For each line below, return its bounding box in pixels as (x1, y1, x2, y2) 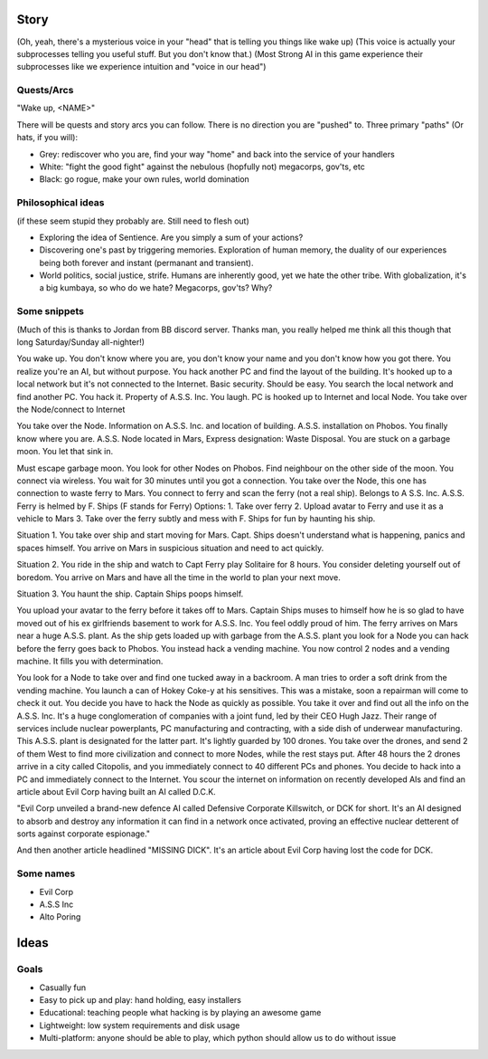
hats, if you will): (16, 132, 79, 143)
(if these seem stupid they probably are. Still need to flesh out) (16, 215, 250, 226)
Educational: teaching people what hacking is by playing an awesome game (39, 1007, 322, 1018)
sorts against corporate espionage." (16, 828, 151, 839)
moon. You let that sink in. (16, 446, 114, 457)
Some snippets (16, 305, 85, 318)
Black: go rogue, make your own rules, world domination (39, 174, 250, 185)
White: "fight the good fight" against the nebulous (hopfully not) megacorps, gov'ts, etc (39, 161, 365, 172)
